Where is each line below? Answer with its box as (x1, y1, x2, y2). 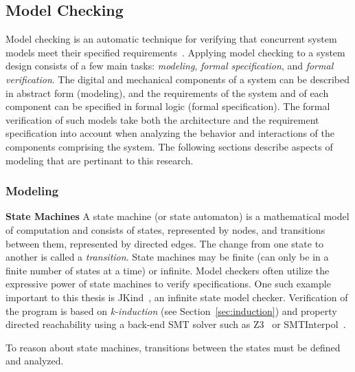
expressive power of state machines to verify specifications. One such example (5, 276, 331, 291)
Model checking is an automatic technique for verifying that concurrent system (5, 32, 337, 46)
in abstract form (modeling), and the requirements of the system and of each (5, 85, 329, 100)
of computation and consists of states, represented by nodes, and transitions (5, 222, 325, 237)
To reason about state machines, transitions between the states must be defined (5, 340, 341, 354)
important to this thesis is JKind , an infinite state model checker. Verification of (5, 289, 348, 304)
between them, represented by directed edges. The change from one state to (5, 236, 324, 250)
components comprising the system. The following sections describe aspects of (5, 139, 333, 153)
